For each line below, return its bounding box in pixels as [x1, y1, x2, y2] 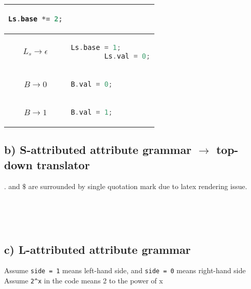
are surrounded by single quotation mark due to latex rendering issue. [28, 180, 247, 191]
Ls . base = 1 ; [71, 43, 121, 51]
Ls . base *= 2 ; [8, 15, 63, 23]
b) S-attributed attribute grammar [4, 142, 192, 157]
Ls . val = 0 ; [104, 51, 150, 60]
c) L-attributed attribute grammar [4, 241, 191, 257]
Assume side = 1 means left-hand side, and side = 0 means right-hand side [4, 265, 246, 276]
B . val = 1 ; [71, 108, 113, 116]
